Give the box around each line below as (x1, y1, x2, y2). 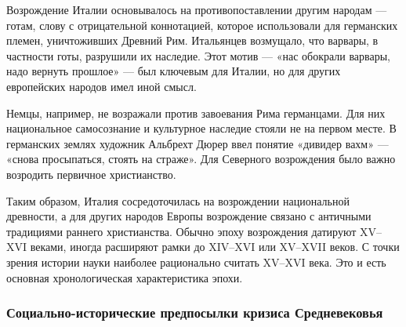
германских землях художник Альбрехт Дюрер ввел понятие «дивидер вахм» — (6, 135, 389, 151)
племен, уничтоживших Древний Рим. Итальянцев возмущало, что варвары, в (6, 32, 379, 49)
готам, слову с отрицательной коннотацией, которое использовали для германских (6, 16, 398, 33)
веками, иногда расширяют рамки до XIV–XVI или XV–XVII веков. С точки (30, 238, 400, 255)
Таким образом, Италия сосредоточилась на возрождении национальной (6, 192, 350, 209)
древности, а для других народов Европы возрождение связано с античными (6, 208, 372, 224)
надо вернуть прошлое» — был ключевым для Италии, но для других (6, 63, 341, 79)
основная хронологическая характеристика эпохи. (6, 269, 243, 285)
